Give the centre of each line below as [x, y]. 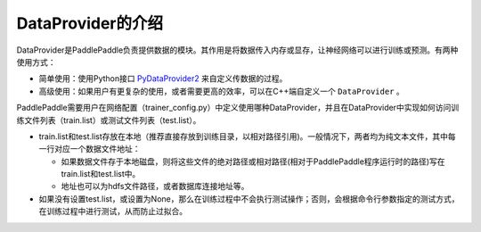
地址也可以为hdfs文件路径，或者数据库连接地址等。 [155, 186]
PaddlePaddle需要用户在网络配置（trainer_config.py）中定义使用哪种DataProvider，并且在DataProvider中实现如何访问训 [237, 108]
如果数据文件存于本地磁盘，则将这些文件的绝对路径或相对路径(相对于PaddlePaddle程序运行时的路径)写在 [253, 162]
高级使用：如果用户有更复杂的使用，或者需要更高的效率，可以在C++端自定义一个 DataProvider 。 [221, 91]
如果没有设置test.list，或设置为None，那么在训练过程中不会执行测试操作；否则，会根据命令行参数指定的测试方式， [249, 199]
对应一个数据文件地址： [97, 149]
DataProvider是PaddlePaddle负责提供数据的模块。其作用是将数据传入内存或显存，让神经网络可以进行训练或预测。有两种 [237, 50]
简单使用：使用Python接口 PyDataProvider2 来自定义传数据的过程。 [163, 79]
